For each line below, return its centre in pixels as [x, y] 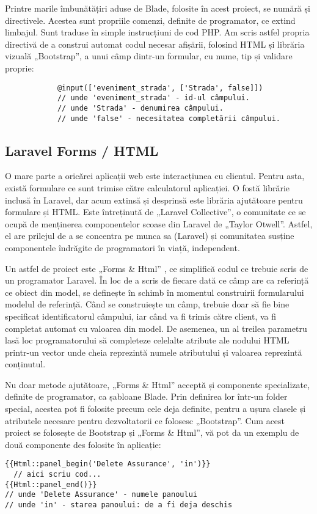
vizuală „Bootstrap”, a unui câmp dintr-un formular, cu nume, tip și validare [149, 56]
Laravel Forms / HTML [82, 150]
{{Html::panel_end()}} [51, 484]
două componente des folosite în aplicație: [83, 444]
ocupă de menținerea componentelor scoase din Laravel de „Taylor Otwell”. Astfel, [159, 223]
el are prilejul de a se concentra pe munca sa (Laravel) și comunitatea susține [150, 236]
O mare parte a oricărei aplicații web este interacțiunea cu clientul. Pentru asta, [155, 176]
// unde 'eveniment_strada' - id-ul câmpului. [153, 98]
